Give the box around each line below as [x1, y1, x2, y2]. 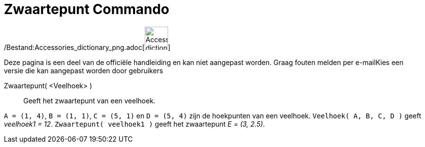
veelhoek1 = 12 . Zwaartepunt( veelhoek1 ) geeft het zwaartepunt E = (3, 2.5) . [4, 119, 265, 128]
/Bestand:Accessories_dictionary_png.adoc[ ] [4, 43, 170, 51]
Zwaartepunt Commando [4, 1, 170, 17]
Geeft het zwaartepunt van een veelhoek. [23, 96, 155, 105]
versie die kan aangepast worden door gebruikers [4, 66, 163, 75]
